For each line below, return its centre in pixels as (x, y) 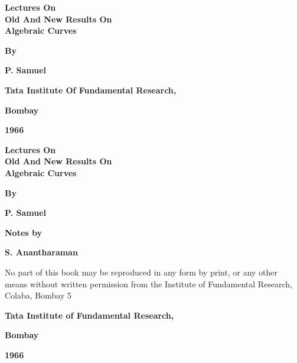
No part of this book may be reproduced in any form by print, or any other (141, 272)
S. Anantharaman (41, 252)
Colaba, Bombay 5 (38, 295)
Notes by (23, 232)
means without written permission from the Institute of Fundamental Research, (149, 283)
